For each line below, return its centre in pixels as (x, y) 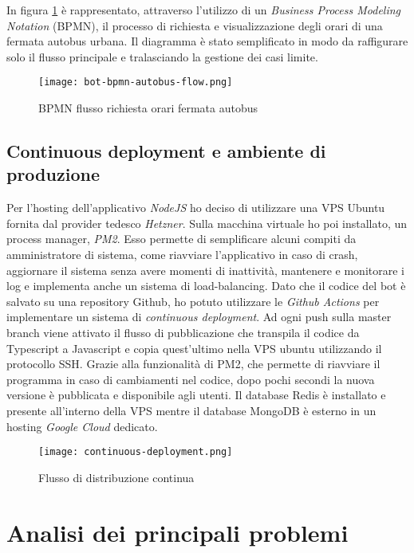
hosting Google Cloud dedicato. (82, 426)
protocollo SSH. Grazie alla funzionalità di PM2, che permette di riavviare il (193, 364)
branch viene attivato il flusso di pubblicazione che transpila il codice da (183, 332)
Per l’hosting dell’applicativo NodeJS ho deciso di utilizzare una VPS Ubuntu (196, 208)
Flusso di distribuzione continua (116, 477)
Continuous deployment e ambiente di (166, 151)
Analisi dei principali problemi (177, 532)
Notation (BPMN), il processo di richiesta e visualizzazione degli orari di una (195, 25)
